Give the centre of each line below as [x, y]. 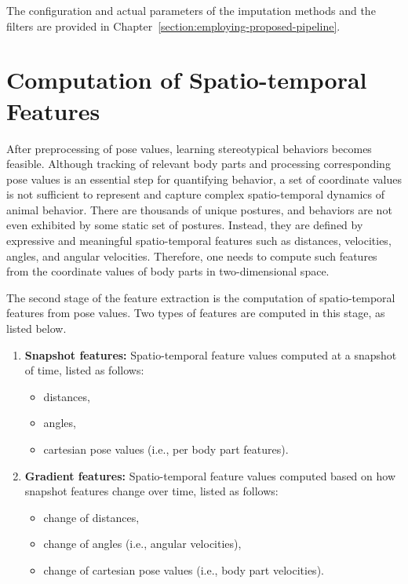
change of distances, [91, 517]
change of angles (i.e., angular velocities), [142, 544]
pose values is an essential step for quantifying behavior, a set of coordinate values [204, 179]
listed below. [36, 328]
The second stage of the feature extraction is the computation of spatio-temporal [201, 297]
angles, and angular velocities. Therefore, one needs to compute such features [192, 255]
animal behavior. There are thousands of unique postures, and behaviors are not [199, 209]
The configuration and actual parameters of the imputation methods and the [191, 10]
